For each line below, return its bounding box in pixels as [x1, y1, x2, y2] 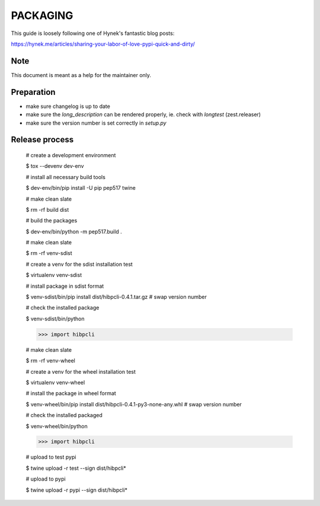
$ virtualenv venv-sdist [25, 272, 82, 279]
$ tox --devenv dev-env [25, 163, 84, 170]
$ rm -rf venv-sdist [25, 250, 72, 257]
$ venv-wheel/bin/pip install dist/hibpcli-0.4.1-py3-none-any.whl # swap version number [25, 400, 242, 408]
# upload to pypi [25, 475, 66, 483]
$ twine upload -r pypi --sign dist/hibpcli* [25, 486, 127, 494]
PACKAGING [11, 9, 73, 22]
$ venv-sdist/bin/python [25, 315, 85, 322]
